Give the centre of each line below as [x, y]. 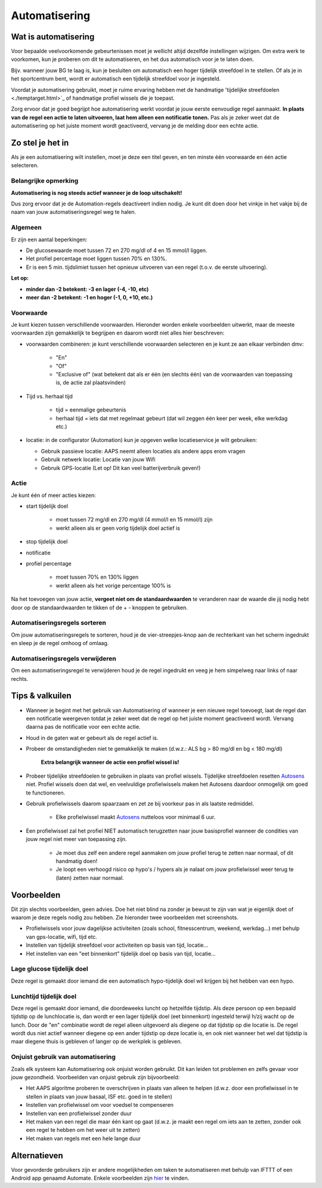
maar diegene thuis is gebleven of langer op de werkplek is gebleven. [96, 1042]
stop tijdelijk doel [47, 542]
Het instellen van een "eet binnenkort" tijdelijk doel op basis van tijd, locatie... [121, 953]
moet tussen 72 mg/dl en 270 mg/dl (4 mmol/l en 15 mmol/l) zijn [134, 520]
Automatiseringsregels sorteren [59, 623]
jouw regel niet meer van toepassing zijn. [77, 839]
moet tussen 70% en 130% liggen [97, 577]
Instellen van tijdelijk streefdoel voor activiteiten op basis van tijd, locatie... [117, 945]
